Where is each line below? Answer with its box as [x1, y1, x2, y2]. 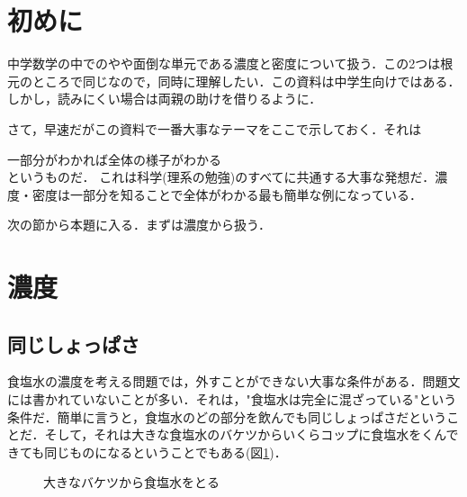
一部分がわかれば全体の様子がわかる [7, 149, 221, 168]
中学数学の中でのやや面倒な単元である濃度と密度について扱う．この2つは [7, 54, 441, 73]
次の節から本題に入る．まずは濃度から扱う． [7, 215, 271, 234]
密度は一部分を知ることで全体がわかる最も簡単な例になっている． [31, 185, 422, 203]
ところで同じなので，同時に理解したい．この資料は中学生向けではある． [31, 71, 461, 90]
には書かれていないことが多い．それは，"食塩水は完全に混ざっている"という [7, 390, 457, 409]
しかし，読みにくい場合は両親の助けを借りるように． [7, 89, 322, 108]
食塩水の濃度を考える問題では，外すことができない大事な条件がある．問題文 [7, 372, 461, 391]
